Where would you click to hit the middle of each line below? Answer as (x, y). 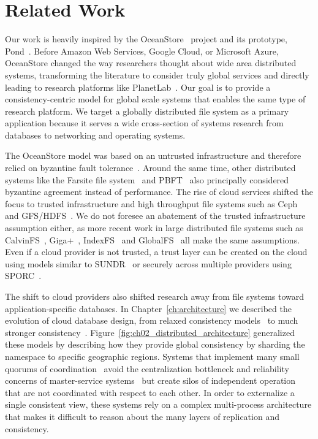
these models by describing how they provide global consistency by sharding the (155, 344)
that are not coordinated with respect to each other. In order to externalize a (150, 392)
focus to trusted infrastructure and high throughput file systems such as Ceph (151, 203)
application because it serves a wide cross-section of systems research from (144, 123)
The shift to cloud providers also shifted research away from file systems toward (155, 296)
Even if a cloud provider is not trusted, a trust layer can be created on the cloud (156, 252)
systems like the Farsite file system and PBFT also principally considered (147, 179)
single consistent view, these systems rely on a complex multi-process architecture (158, 404)
